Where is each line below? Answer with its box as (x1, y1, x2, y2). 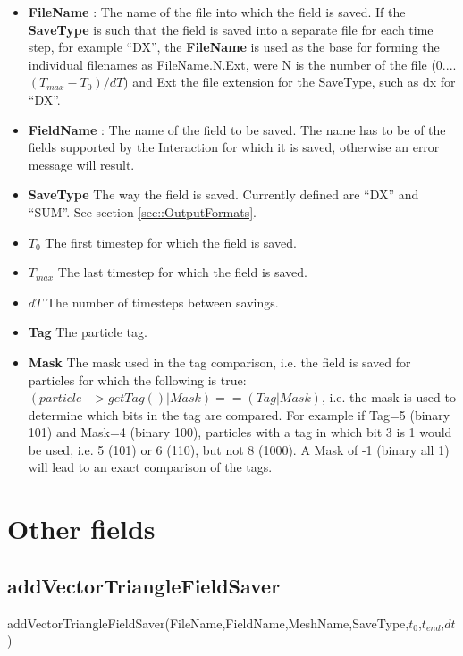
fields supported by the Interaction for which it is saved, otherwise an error (28, 138, 440, 156)
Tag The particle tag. (28, 323, 147, 341)
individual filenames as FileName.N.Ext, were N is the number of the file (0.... (28, 55, 457, 73)
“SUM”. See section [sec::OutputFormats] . (28, 202, 257, 221)
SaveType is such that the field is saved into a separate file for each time (28, 20, 434, 38)
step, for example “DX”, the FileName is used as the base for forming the (28, 38, 440, 56)
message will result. (28, 155, 135, 173)
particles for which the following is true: (28, 370, 247, 389)
